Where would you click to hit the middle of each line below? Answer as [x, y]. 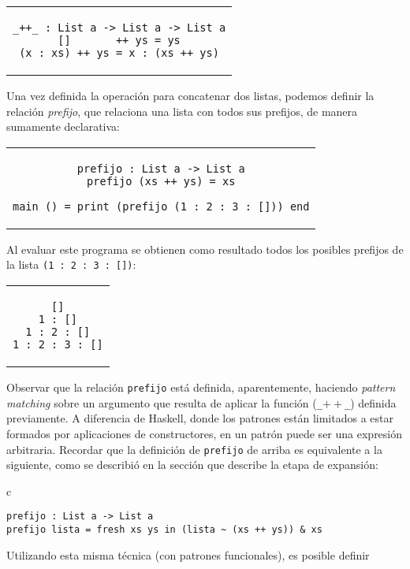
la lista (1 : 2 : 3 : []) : [71, 264]
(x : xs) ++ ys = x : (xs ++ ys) [119, 53]
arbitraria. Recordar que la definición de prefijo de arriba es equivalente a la [194, 449]
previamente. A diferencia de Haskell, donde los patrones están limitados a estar [200, 418]
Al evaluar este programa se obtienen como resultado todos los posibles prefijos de [205, 249]
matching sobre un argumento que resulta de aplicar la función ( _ [164, 402]
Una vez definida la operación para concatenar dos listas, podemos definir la [190, 95]
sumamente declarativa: [63, 126]
